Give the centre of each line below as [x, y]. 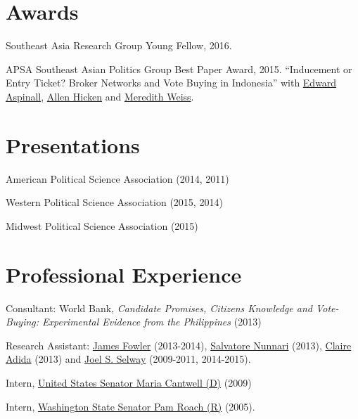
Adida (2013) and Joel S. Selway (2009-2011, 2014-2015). [128, 359]
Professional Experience [124, 274]
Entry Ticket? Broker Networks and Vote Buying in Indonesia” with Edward [171, 83]
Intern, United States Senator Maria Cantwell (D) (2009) [129, 382]
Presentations [73, 144]
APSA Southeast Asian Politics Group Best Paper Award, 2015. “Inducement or [179, 69]
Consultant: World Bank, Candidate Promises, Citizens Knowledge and [159, 308]
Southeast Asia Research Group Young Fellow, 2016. [119, 45]
